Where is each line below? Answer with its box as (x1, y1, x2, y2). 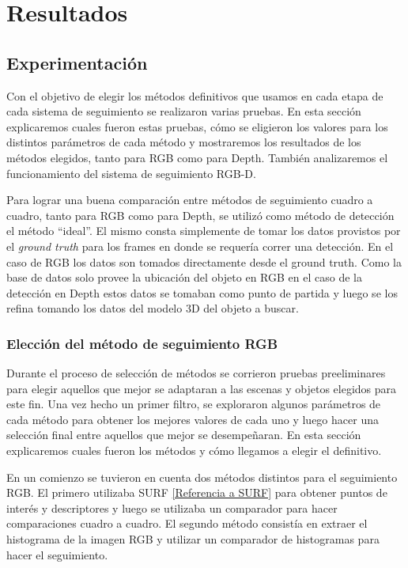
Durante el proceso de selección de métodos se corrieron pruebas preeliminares (6, 365, 386, 381)
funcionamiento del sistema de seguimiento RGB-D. (6, 165, 256, 181)
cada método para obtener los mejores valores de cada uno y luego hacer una (6, 411, 379, 427)
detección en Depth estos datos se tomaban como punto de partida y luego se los (6, 284, 398, 301)
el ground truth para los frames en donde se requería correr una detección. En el (6, 237, 394, 254)
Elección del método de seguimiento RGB (6, 333, 278, 353)
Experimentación (6, 50, 148, 74)
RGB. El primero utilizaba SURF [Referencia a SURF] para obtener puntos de (6, 484, 387, 501)
